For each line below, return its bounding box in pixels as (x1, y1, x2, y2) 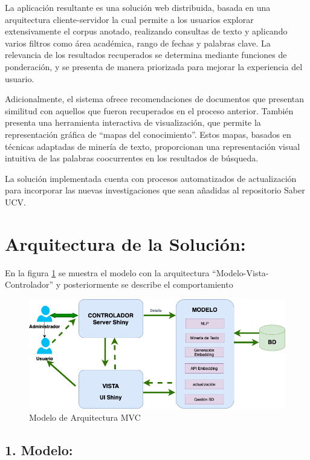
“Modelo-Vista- (212, 266, 269, 279)
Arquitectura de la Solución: (5, 231, 246, 256)
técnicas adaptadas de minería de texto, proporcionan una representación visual (5, 140, 300, 152)
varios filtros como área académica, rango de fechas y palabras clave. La (5, 36, 271, 49)
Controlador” (5, 278, 54, 291)
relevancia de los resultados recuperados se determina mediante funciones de (5, 48, 287, 61)
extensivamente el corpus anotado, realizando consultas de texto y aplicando (5, 25, 288, 37)
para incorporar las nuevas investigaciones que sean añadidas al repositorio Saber (5, 184, 305, 196)
